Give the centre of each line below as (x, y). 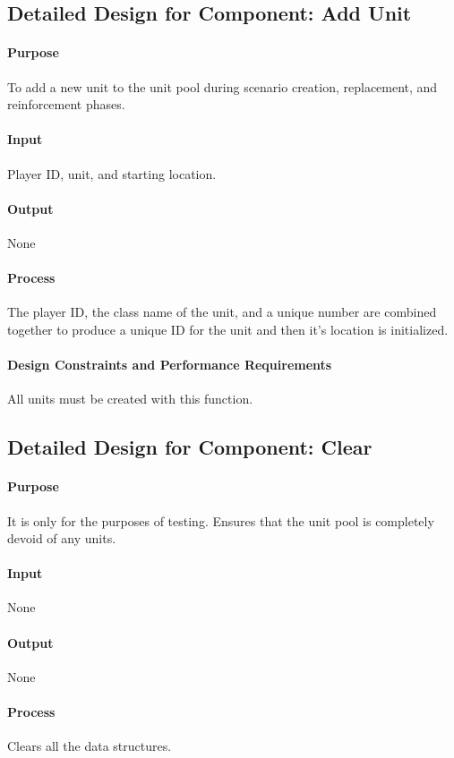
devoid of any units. (62, 538)
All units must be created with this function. (130, 399)
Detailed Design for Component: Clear (190, 447)
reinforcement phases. (66, 104)
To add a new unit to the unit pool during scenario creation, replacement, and (223, 86)
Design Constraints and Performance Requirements (170, 365)
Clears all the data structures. (90, 746)
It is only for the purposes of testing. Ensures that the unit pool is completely (221, 520)
